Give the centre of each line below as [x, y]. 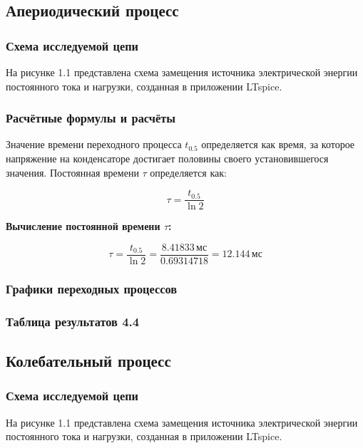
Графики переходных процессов [92, 288]
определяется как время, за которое [278, 144]
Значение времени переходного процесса [94, 144]
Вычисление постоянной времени [83, 226]
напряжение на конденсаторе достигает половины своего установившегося [167, 158]
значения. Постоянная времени [72, 172]
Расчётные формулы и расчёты [91, 118]
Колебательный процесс [88, 360]
